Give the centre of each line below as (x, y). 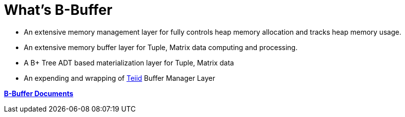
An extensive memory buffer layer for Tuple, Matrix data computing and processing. (161, 47)
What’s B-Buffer (58, 10)
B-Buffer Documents (39, 93)
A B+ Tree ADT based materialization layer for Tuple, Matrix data (129, 62)
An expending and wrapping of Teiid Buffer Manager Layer (120, 78)
